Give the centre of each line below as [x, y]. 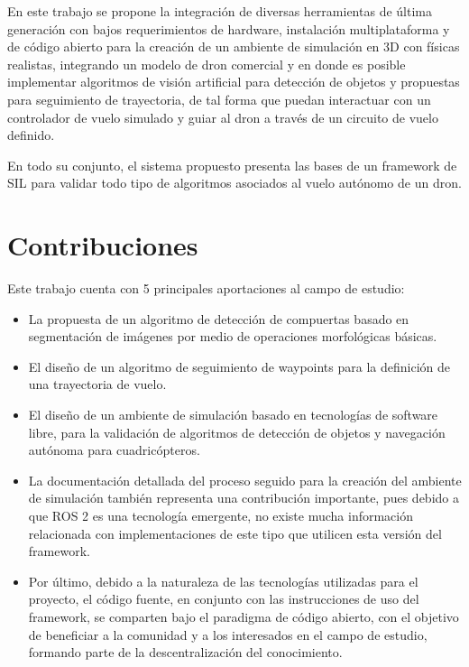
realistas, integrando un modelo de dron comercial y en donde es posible [207, 64]
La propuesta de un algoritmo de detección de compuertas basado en [219, 318]
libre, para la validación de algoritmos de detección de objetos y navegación [237, 432]
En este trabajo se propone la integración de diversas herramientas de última [220, 11]
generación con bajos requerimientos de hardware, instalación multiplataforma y [229, 28]
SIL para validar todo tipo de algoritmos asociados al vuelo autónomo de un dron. [234, 183]
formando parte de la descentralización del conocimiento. [185, 652]
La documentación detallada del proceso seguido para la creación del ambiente [245, 480]
